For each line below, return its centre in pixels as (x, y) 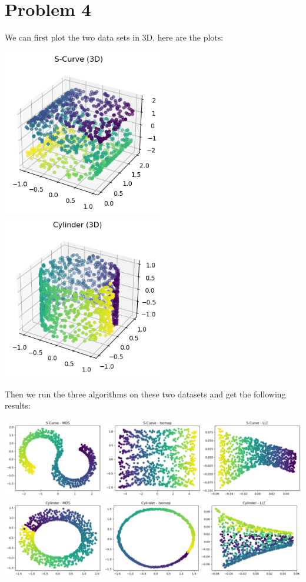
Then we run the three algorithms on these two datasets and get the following (145, 394)
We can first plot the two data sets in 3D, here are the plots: (114, 37)
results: (18, 405)
